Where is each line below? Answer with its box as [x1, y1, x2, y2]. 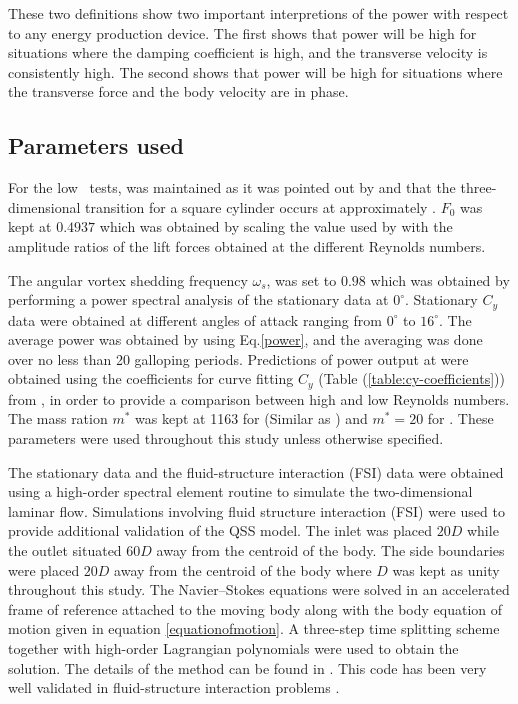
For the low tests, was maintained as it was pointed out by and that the [8, 177, 456, 198]
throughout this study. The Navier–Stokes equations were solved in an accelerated [8, 579, 510, 600]
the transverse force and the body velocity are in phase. [8, 81, 349, 102]
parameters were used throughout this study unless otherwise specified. [8, 428, 444, 449]
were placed [8, 559, 80, 580]
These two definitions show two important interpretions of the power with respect [8, 3, 509, 23]
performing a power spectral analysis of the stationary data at [8, 289, 389, 310]
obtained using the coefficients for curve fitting [8, 368, 294, 389]
